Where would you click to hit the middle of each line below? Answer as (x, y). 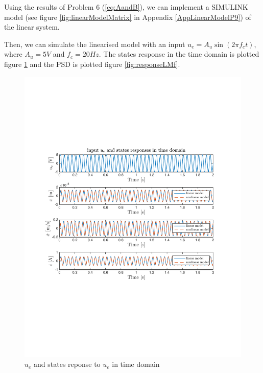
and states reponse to (67, 364)
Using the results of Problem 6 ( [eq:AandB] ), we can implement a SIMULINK (126, 7)
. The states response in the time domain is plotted (179, 54)
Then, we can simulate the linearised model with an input (95, 44)
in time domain (136, 364)
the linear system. (32, 27)
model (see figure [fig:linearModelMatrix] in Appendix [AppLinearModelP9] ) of (128, 17)
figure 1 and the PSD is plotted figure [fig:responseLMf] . (92, 64)
